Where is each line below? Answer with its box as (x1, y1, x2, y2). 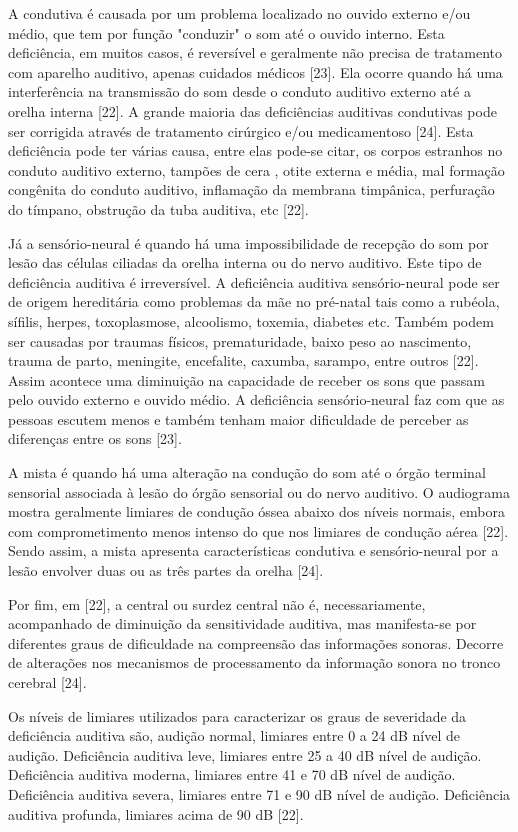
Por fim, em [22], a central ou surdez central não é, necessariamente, (8, 593, 426, 614)
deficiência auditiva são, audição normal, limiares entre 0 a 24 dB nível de (8, 725, 460, 746)
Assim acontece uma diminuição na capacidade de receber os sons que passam (8, 369, 485, 390)
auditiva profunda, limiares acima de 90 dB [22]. (8, 803, 304, 824)
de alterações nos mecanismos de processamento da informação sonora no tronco (8, 652, 501, 673)
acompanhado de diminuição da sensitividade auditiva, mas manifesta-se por (8, 613, 477, 634)
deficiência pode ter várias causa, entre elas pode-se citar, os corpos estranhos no (8, 140, 503, 161)
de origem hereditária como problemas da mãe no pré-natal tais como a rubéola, (8, 291, 500, 312)
